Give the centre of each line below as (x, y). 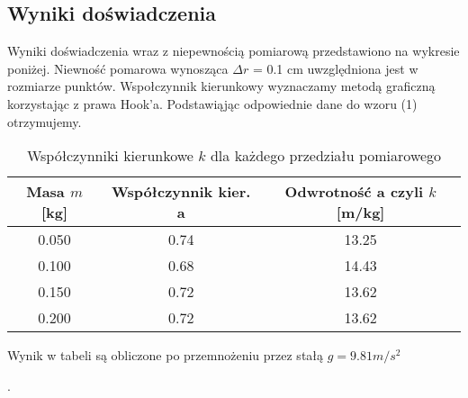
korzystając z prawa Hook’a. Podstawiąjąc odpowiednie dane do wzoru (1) (212, 103)
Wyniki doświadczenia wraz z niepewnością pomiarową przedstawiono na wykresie (234, 51)
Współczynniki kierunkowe (110, 156)
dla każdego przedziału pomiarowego (326, 156)
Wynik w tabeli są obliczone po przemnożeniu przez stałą (166, 355)
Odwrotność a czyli (354, 192)
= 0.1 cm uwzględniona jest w (335, 68)
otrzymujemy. (45, 121)
